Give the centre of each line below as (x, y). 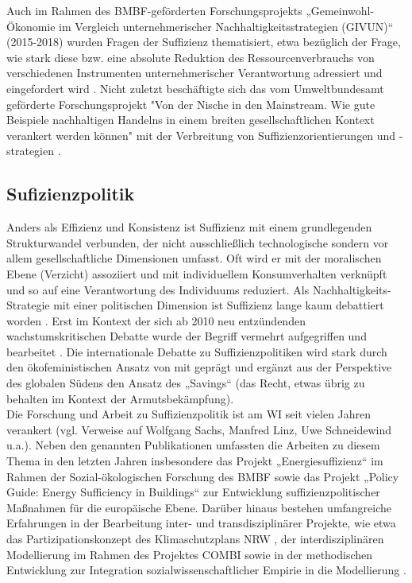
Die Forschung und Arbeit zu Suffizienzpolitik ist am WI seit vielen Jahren (189, 414)
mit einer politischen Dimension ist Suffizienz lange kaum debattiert (219, 305)
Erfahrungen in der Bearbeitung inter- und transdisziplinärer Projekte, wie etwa (201, 523)
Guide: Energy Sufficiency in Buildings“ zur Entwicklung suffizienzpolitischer (193, 492)
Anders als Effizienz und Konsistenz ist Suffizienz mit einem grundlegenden (189, 227)
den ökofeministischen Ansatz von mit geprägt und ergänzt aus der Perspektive (199, 367)
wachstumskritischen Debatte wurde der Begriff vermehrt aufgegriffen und (187, 336)
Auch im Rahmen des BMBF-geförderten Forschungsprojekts (154, 10)
